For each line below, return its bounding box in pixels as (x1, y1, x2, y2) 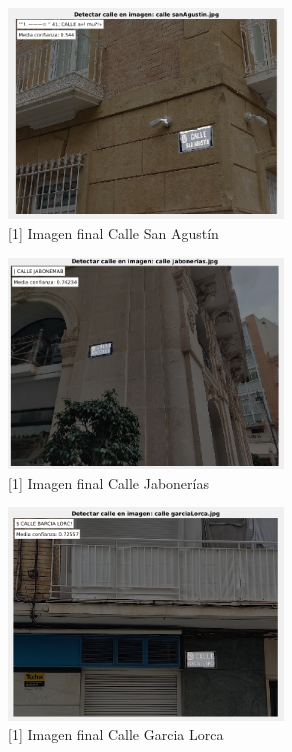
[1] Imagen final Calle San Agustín (8, 223, 219, 244)
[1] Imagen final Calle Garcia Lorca (8, 724, 224, 745)
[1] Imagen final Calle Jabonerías (8, 472, 209, 493)
